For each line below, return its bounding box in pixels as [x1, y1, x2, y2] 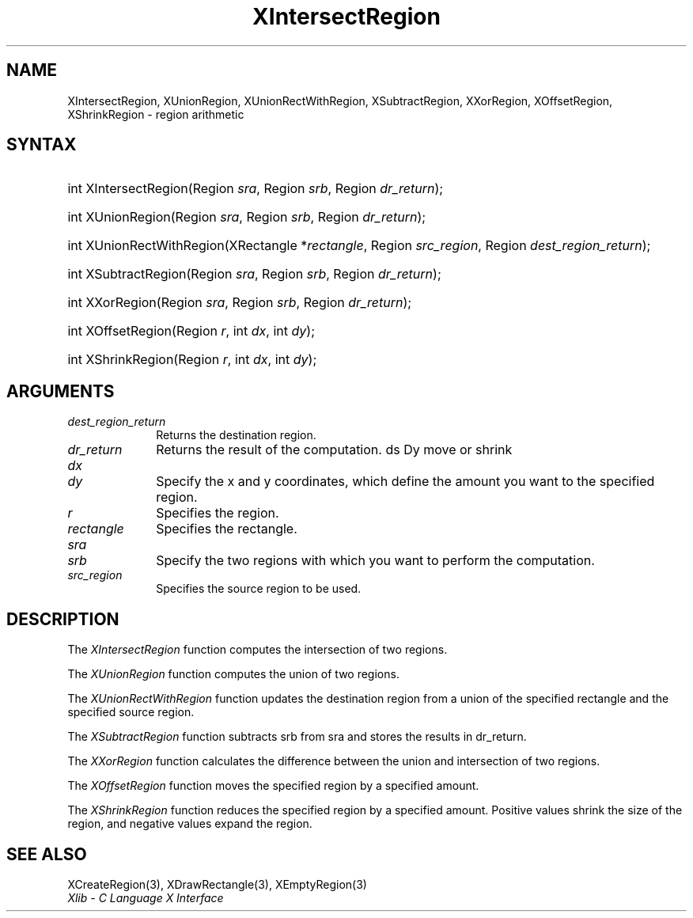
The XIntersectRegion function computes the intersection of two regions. [67, 643, 448, 657]
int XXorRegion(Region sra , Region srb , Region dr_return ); [67, 294, 412, 311]
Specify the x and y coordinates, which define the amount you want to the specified [156, 473, 655, 490]
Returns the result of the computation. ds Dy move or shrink [156, 442, 513, 458]
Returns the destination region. [156, 428, 316, 442]
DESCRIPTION [6, 609, 119, 629]
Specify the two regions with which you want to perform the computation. [156, 552, 595, 569]
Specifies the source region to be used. [156, 582, 362, 596]
